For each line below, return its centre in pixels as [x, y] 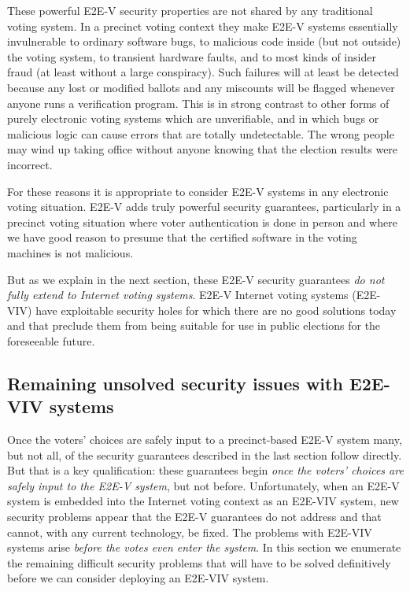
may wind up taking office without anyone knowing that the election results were [203, 149]
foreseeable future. [51, 340]
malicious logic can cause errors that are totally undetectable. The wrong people [201, 133]
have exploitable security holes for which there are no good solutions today [216, 310]
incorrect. [30, 164]
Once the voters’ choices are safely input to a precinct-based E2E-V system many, [205, 440]
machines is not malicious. [70, 252]
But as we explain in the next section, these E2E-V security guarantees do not [196, 279]
